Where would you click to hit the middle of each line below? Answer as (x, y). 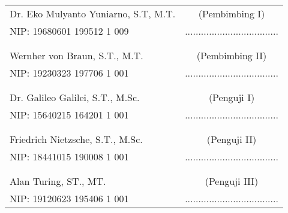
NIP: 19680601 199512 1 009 (69, 31)
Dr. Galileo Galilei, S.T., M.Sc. (75, 97)
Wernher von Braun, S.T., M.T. (76, 55)
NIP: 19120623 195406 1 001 (69, 198)
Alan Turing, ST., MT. (58, 181)
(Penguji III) (232, 181)
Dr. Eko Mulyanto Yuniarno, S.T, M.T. (93, 13)
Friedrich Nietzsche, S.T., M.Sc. (76, 139)
